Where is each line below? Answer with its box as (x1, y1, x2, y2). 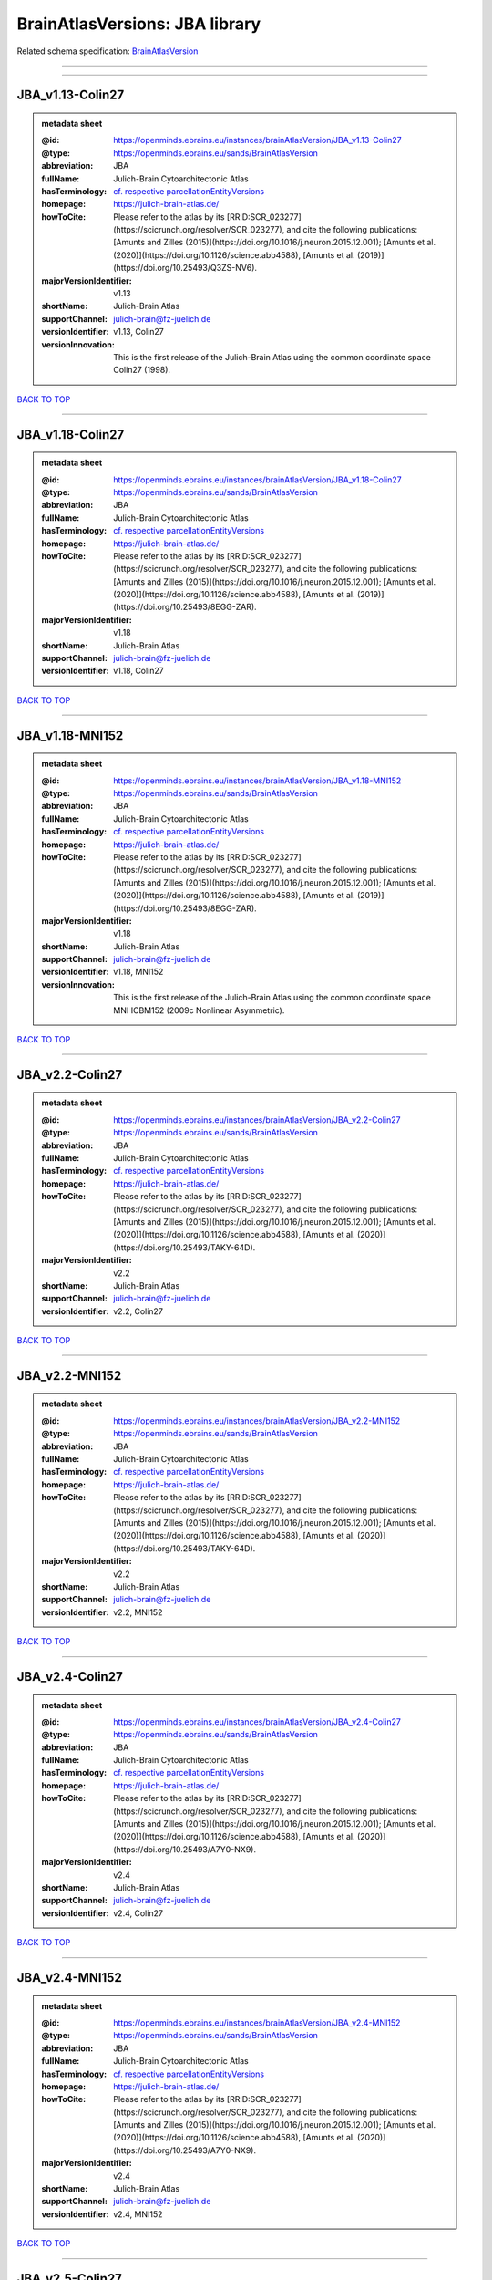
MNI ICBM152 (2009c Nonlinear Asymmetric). (113, 1004, 285, 1016)
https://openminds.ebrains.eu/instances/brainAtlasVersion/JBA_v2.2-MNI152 (113, 1415, 401, 1426)
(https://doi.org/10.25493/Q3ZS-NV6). (113, 263, 258, 274)
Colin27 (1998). (113, 365, 171, 376)
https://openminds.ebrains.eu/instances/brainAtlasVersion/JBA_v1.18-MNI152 (113, 775, 402, 786)
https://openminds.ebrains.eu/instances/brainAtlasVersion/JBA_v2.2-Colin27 (113, 1114, 401, 1125)
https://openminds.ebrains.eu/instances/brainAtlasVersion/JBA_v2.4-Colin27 (113, 1715, 401, 1727)
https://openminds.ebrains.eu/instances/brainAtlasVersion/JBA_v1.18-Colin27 (113, 474, 402, 485)
